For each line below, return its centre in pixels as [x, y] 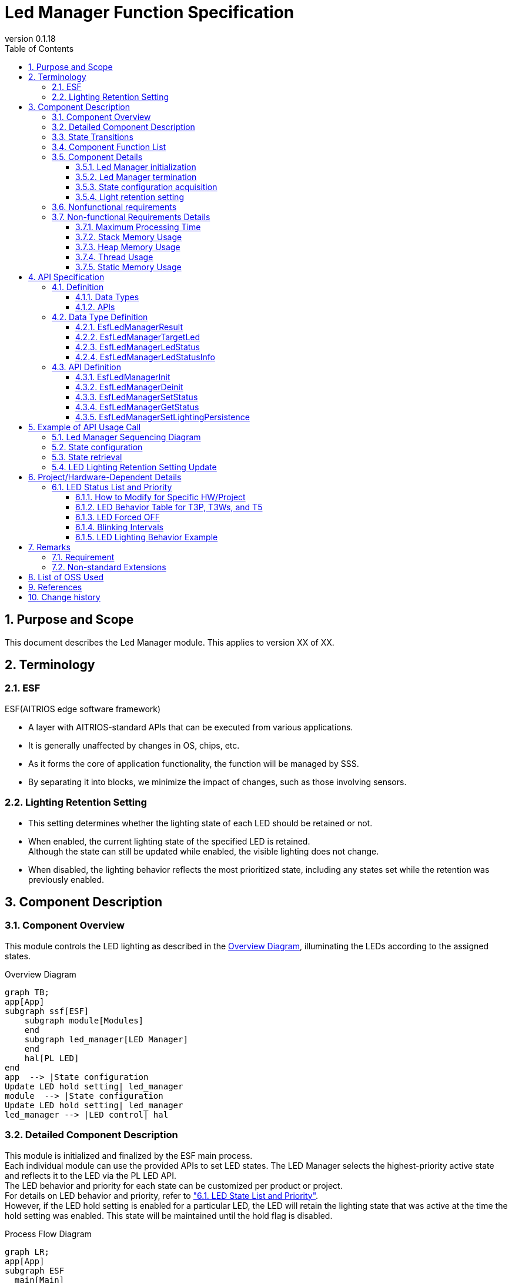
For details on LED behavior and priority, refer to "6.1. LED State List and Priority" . [162, 1195]
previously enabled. [66, 879]
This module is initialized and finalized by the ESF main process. [129, 1155]
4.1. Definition [78, 287]
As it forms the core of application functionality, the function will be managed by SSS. [194, 763]
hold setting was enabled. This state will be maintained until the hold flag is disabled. [169, 1215]
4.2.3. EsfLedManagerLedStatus [138, 347]
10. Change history [64, 597]
